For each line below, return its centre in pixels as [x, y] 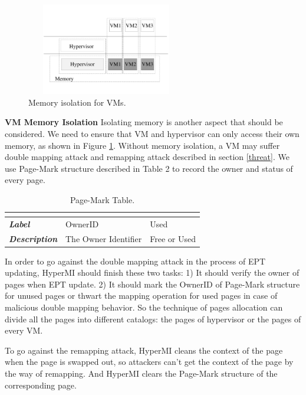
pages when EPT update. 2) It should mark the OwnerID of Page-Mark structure [152, 284]
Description [33, 238]
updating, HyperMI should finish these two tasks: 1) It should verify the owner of [152, 272]
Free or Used [173, 238]
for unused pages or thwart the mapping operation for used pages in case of [141, 296]
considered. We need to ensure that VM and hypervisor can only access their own [152, 133]
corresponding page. [41, 385]
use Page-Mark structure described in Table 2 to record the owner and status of [149, 168]
